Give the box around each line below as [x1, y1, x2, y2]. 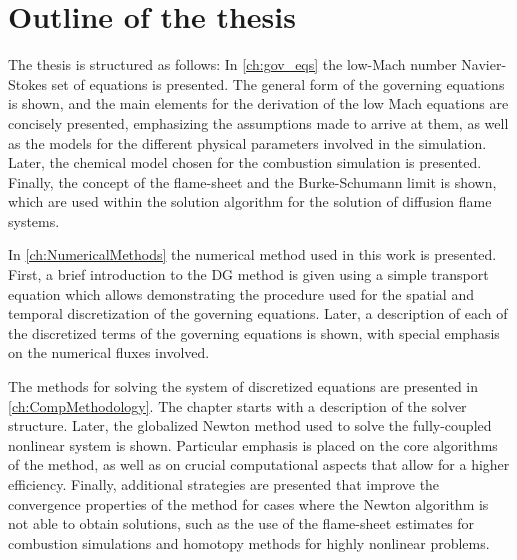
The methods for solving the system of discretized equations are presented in [8, 376, 479, 397]
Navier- [461, 54, 507, 75]
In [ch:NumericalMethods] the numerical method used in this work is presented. [8, 244, 497, 265]
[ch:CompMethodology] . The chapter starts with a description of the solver [8, 395, 467, 416]
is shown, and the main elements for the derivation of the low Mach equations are [8, 93, 509, 114]
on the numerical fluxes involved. [8, 342, 210, 363]
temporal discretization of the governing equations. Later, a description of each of [8, 303, 508, 324]
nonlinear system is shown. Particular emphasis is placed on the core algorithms [8, 434, 498, 455]
